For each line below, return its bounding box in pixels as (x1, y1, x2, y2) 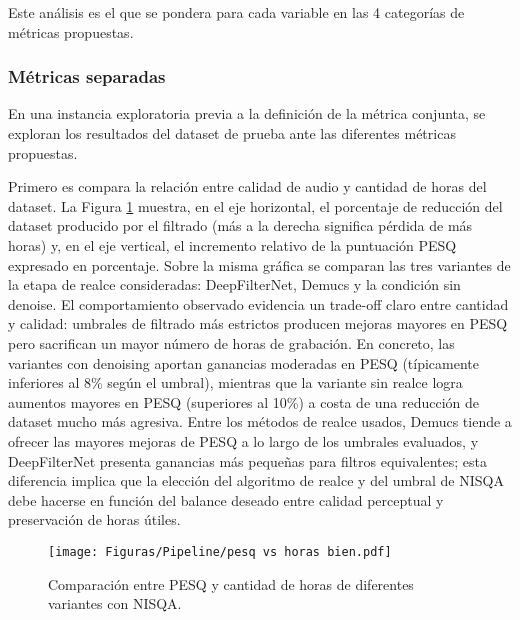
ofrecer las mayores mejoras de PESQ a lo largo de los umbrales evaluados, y (8, 430, 479, 451)
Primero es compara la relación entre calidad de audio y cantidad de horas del (8, 176, 487, 197)
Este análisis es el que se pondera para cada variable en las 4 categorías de (8, 2, 465, 22)
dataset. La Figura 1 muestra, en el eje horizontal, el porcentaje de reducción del (8, 195, 503, 216)
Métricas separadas (8, 64, 166, 89)
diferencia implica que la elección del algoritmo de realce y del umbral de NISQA (8, 470, 504, 491)
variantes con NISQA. (48, 593, 182, 614)
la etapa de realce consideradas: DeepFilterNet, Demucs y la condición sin (8, 274, 461, 295)
